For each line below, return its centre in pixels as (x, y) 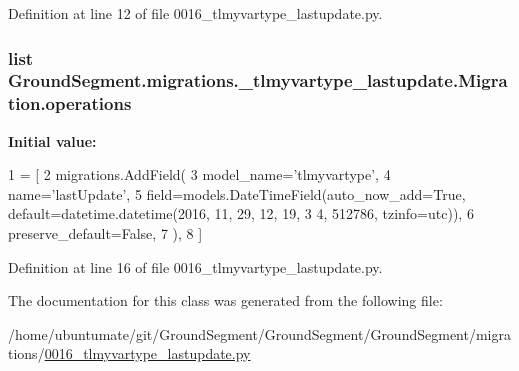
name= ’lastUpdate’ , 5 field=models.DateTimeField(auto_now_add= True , (237, 193)
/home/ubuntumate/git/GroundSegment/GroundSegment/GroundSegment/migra (259, 333)
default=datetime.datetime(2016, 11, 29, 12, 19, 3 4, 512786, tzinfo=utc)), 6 (241, 213)
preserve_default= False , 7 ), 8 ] (105, 233)
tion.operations (70, 103)
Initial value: (52, 140)
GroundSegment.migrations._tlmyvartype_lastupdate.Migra (258, 80)
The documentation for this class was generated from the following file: (225, 300)
